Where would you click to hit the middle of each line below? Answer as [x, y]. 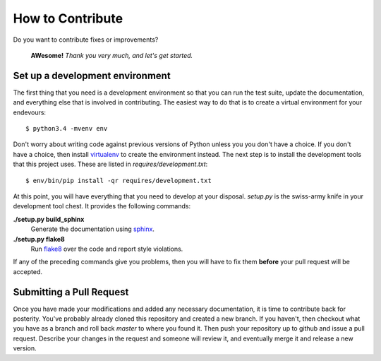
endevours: [29, 112]
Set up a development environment [92, 75]
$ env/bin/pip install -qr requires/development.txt [119, 180]
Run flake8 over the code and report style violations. [107, 249]
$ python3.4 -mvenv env [67, 129]
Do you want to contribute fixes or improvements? [86, 40]
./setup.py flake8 [39, 239]
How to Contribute [68, 18]
